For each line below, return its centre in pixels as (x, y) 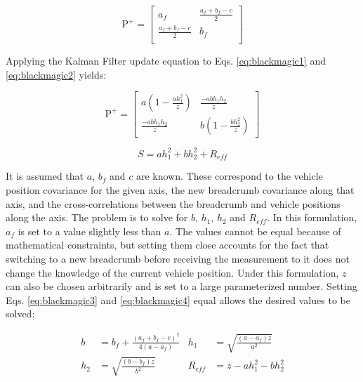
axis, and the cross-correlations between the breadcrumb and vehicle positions (173, 203)
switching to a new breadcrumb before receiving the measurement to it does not (178, 258)
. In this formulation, (312, 217)
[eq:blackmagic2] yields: (56, 74)
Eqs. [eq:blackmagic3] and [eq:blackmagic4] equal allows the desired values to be (178, 299)
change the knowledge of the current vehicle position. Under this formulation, (172, 272)
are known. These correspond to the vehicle (229, 176)
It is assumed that (45, 176)
